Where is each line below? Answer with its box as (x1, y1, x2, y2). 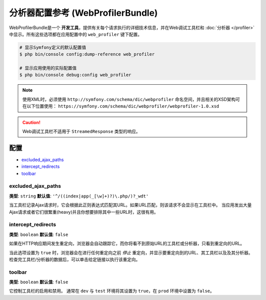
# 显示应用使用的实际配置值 (19, 66, 77, 71)
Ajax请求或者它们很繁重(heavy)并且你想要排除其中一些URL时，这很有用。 (9, 209, 159, 215)
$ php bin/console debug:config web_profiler (19, 72, 132, 78)
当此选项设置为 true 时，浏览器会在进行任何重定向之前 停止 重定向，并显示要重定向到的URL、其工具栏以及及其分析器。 (9, 249, 253, 256)
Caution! (22, 119, 41, 125)
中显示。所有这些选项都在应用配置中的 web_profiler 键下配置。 (9, 31, 142, 37)
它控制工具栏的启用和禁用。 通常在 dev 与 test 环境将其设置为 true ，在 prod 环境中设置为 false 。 (9, 288, 215, 294)
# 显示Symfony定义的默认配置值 (19, 44, 86, 50)
